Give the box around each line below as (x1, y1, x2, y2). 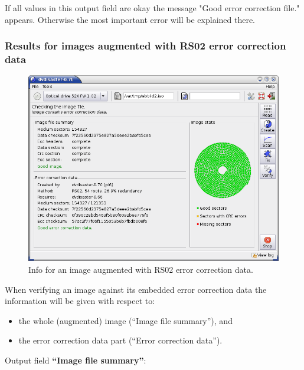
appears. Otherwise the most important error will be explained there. (5, 13, 256, 25)
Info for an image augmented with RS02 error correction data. (28, 263, 253, 275)
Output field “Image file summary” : (5, 354, 146, 366)
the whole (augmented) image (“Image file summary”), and (18, 314, 233, 326)
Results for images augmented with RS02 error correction (5, 38, 286, 53)
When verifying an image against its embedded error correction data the (5, 283, 267, 295)
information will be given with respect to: (5, 295, 155, 307)
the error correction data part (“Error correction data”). (18, 334, 223, 346)
